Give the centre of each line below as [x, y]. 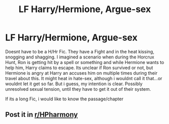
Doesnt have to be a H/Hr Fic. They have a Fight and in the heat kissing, [80, 51]
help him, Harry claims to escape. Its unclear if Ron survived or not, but [79, 68]
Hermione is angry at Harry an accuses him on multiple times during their [81, 73]
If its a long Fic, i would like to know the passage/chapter [64, 99]
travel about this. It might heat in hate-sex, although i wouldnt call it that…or [84, 78]
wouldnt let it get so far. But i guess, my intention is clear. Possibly [74, 84]
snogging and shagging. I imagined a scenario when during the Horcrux [80, 57]
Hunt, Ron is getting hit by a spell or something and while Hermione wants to [85, 62]
